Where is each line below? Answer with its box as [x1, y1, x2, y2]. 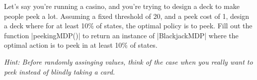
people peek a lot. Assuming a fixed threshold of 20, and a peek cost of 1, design [4, 10, 250, 21]
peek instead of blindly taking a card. [4, 66, 115, 77]
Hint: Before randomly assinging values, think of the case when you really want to [4, 56, 253, 67]
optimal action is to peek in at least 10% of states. [4, 40, 158, 50]
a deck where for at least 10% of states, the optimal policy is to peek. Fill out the [4, 20, 253, 31]
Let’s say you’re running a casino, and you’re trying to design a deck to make [4, 1, 240, 11]
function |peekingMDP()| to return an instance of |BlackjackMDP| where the [4, 30, 239, 40]
